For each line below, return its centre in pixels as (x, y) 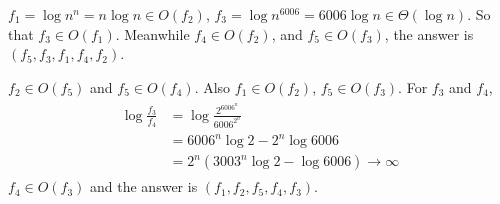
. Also (212, 86)
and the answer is (144, 186)
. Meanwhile (152, 33)
